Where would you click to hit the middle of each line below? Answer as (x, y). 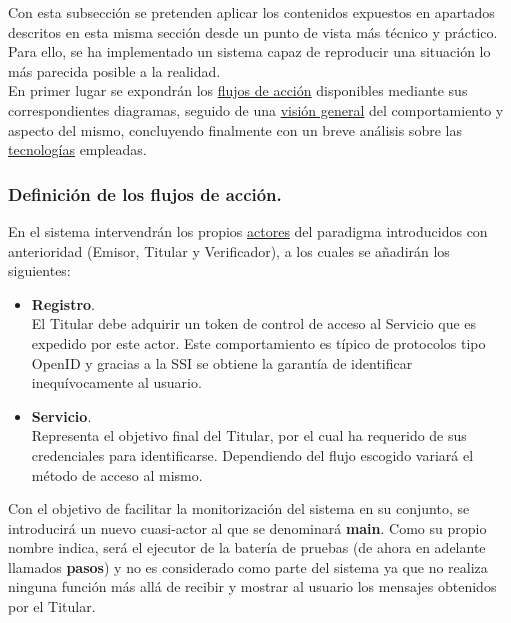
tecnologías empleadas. (77, 149)
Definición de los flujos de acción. (145, 193)
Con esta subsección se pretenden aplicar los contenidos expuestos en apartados (251, 12)
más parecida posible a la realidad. (114, 70)
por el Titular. (52, 606)
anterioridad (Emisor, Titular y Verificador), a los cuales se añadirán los (229, 250)
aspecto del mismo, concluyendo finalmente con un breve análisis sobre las (235, 129)
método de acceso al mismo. (117, 474)
